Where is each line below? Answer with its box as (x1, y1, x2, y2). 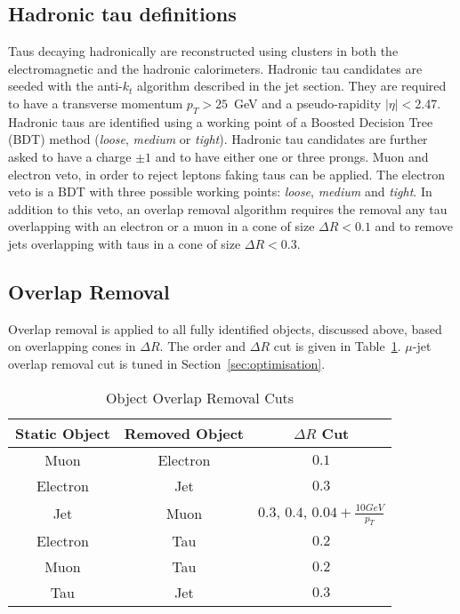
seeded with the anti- (8, 76, 123, 95)
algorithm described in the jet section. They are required (137, 76, 447, 95)
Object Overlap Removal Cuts (106, 387, 295, 408)
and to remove (375, 217, 454, 235)
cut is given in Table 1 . (273, 337, 401, 355)
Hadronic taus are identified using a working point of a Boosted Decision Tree (8, 112, 433, 131)
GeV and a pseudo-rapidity (234, 93, 382, 112)
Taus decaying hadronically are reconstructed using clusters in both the (8, 42, 399, 60)
